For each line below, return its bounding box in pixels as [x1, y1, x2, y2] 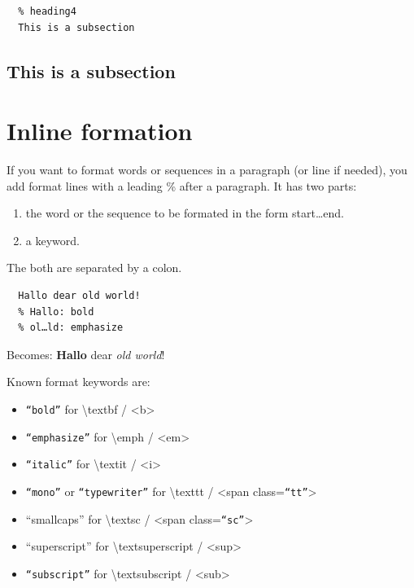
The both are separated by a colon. [7, 259, 182, 276]
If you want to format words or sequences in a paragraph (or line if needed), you [7, 161, 407, 178]
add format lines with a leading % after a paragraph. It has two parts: [7, 177, 357, 194]
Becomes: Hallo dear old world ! [7, 345, 165, 362]
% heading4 [18, 6, 76, 17]
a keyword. [25, 231, 80, 248]
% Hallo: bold [18, 305, 94, 318]
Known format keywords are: [7, 373, 150, 390]
